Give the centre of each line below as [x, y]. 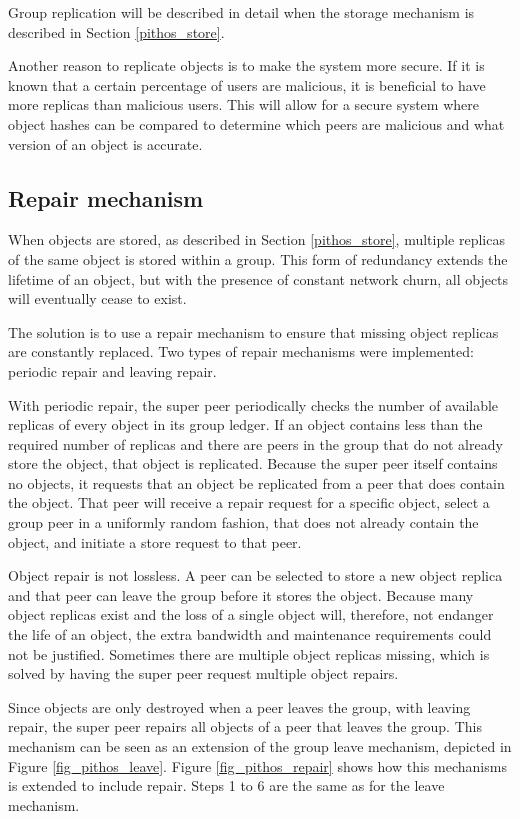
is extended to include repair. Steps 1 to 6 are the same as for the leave [226, 785]
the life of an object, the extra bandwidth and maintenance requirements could [250, 634]
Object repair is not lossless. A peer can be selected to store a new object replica [255, 575]
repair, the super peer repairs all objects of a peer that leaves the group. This [245, 726]
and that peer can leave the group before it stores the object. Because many [241, 594]
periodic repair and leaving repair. [112, 370]
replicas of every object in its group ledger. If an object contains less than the [245, 424]
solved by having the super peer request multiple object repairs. [203, 673]
